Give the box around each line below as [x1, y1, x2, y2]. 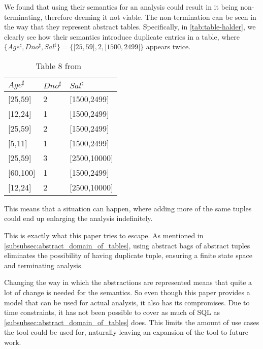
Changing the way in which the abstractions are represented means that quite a [4, 277, 252, 288]
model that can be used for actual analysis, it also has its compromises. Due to [4, 297, 250, 307]
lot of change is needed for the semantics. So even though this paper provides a [4, 287, 250, 297]
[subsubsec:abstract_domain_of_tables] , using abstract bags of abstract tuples [4, 240, 250, 250]
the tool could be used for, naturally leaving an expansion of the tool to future [4, 327, 248, 337]
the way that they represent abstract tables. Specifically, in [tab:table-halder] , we [4, 21, 256, 32]
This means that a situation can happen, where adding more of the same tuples [4, 203, 252, 213]
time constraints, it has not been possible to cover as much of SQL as [4, 307, 220, 318]
